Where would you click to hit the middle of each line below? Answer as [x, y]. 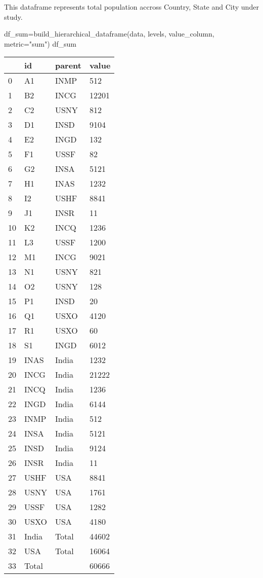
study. [13, 16]
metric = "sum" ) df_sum [40, 43]
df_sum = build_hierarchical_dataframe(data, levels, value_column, [109, 34]
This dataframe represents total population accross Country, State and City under [131, 7]
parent [68, 65]
